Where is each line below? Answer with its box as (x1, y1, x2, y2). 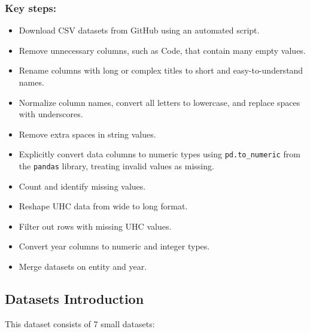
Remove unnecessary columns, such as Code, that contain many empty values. (19, 44, 306, 56)
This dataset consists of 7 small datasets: (5, 317, 155, 330)
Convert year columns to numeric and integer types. (19, 240, 210, 252)
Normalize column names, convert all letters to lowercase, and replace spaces (19, 96, 300, 108)
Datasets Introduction (5, 290, 144, 308)
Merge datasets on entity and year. (19, 260, 147, 273)
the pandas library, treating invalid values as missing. (19, 160, 214, 172)
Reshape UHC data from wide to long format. (19, 200, 188, 212)
